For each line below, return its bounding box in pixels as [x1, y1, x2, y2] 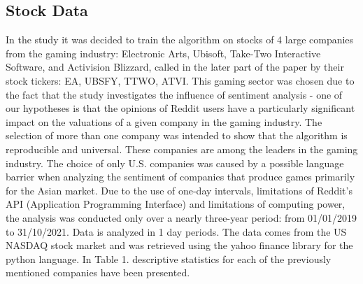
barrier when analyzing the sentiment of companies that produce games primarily [6, 169, 355, 184]
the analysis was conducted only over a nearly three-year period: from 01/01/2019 [6, 210, 357, 225]
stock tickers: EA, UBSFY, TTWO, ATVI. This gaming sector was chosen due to [6, 73, 355, 87]
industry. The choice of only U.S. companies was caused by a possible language [6, 155, 344, 170]
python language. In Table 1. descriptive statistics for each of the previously [6, 251, 332, 266]
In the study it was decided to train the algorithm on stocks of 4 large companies [6, 32, 354, 47]
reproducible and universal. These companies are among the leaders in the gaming [6, 141, 358, 156]
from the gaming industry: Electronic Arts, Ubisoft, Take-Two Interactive [6, 45, 321, 60]
